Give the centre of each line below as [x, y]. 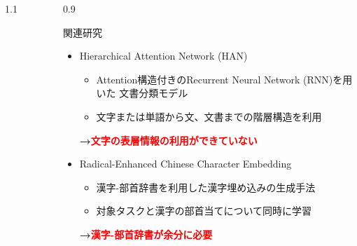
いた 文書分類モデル [142, 93]
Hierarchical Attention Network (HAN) [163, 56]
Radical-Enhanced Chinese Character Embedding [185, 164]
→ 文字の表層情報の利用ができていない [168, 140]
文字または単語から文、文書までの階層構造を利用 [209, 116]
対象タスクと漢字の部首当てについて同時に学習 [204, 211]
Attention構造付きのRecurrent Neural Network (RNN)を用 [224, 79]
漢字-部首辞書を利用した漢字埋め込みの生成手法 [206, 187]
